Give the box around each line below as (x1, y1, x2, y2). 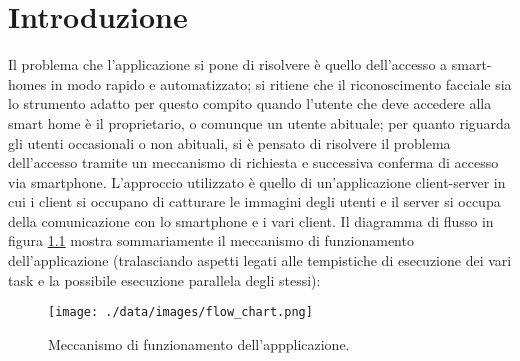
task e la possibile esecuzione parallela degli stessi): (8, 269, 321, 290)
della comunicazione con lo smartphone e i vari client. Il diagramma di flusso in (8, 210, 494, 231)
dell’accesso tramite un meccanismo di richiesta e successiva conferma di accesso (8, 152, 499, 173)
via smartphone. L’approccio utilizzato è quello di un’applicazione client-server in (8, 171, 506, 192)
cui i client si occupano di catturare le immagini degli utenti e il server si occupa (8, 191, 501, 212)
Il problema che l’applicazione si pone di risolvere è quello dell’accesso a (8, 54, 448, 75)
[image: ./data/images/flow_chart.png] (48, 305, 313, 320)
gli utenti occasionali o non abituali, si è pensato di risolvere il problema (8, 132, 451, 153)
